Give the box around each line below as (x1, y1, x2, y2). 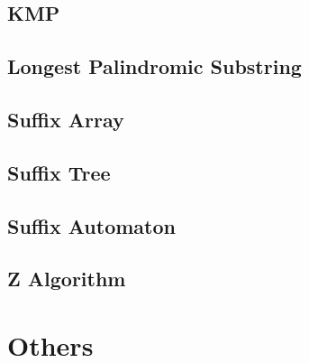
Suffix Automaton (7, 211, 176, 239)
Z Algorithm (7, 265, 126, 293)
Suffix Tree (7, 158, 111, 186)
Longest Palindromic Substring (7, 52, 302, 80)
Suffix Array (7, 105, 124, 133)
